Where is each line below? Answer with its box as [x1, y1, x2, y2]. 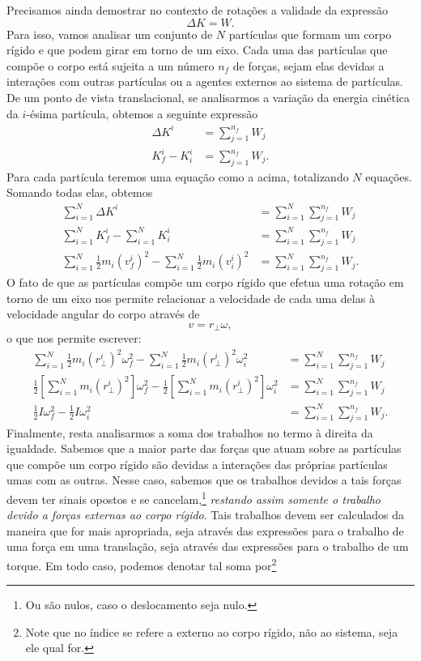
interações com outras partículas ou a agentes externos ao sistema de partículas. [6, 73, 403, 90]
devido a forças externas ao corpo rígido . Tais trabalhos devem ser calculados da [6, 506, 405, 523]
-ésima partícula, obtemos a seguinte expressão [26, 104, 258, 122]
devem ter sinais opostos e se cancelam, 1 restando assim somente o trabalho [6, 488, 381, 507]
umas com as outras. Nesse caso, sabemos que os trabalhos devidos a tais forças [6, 471, 402, 488]
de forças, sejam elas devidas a [232, 57, 385, 74]
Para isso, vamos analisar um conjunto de [6, 25, 213, 42]
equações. [365, 168, 412, 185]
